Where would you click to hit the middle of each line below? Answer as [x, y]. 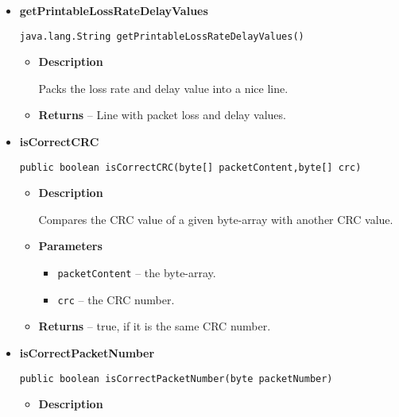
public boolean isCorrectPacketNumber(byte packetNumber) [176, 378]
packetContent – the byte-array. [137, 273]
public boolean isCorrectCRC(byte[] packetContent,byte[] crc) [190, 167]
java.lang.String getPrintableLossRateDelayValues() [162, 36]
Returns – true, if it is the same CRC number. [155, 326]
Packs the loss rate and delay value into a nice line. [163, 88]
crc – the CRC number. [116, 299]
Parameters [70, 246]
